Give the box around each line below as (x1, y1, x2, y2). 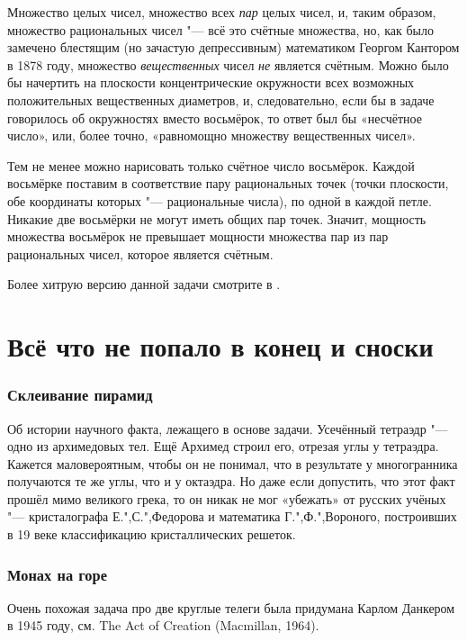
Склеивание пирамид (7, 384, 153, 406)
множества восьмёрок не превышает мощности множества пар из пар (7, 227, 389, 246)
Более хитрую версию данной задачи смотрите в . (7, 275, 281, 293)
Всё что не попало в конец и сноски (7, 328, 434, 365)
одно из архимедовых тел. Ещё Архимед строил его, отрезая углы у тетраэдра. (7, 437, 439, 456)
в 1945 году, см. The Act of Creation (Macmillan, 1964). (7, 616, 319, 635)
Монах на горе (7, 563, 107, 585)
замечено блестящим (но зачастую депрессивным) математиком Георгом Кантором (7, 38, 460, 57)
